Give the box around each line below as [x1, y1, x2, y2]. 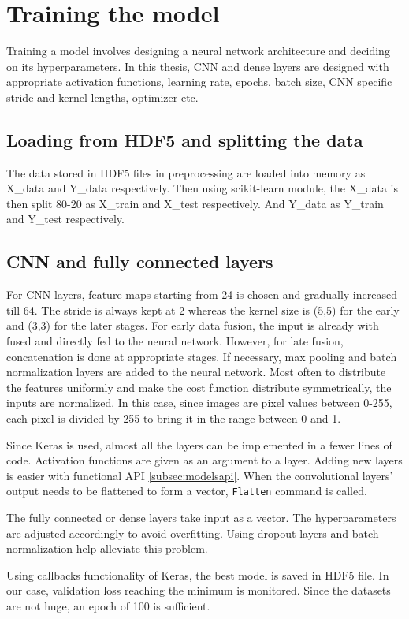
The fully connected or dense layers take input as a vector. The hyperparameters [6, 509, 396, 526]
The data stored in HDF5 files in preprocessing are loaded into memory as [6, 164, 366, 181]
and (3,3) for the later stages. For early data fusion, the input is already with [6, 317, 379, 334]
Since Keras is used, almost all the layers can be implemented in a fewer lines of [6, 436, 392, 453]
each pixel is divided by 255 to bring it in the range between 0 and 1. [6, 410, 341, 427]
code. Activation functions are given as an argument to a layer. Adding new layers [6, 452, 403, 468]
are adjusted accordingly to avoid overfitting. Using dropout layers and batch [6, 524, 379, 541]
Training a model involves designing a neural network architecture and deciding [6, 43, 390, 59]
